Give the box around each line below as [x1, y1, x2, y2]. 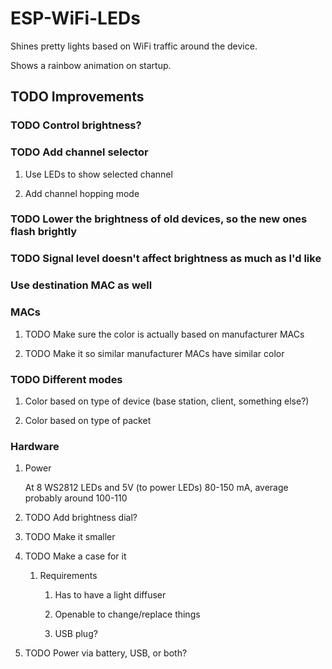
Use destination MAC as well [10, 278, 153, 292]
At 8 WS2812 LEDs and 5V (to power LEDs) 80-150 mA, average [24, 482, 289, 494]
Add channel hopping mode [24, 187, 140, 199]
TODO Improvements [10, 88, 145, 106]
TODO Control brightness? [10, 118, 142, 132]
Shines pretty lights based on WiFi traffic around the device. [10, 40, 258, 52]
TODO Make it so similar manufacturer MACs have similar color [24, 347, 285, 359]
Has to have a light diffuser [54, 589, 167, 601]
